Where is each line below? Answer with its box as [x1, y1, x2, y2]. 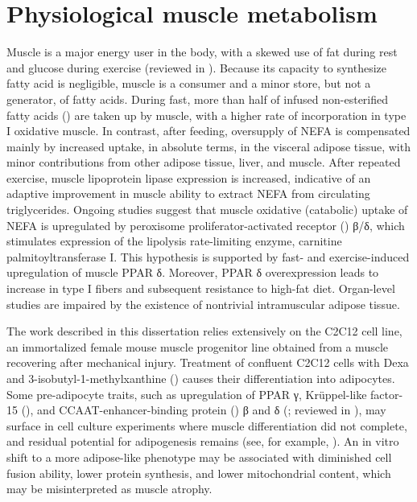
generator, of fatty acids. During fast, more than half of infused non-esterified [6, 90, 389, 107]
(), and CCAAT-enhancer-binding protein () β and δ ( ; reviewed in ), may [21, 401, 386, 418]
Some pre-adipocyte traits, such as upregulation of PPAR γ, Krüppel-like [6, 385, 367, 402]
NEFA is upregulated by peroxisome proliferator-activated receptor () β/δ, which [6, 216, 405, 233]
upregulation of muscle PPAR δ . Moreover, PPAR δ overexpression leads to [6, 264, 379, 281]
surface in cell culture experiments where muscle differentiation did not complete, [6, 417, 407, 434]
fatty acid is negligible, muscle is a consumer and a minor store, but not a [6, 75, 371, 92]
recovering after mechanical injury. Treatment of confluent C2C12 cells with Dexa [6, 354, 409, 371]
